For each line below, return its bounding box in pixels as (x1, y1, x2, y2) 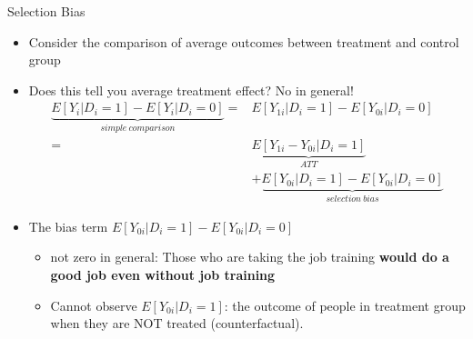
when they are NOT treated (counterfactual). (50, 314, 304, 333)
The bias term (28, 216, 108, 235)
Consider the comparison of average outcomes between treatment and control (28, 32, 459, 51)
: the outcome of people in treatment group (224, 295, 466, 314)
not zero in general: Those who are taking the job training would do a (50, 247, 449, 266)
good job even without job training (50, 264, 276, 284)
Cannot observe (50, 295, 137, 314)
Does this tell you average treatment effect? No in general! (28, 80, 354, 99)
